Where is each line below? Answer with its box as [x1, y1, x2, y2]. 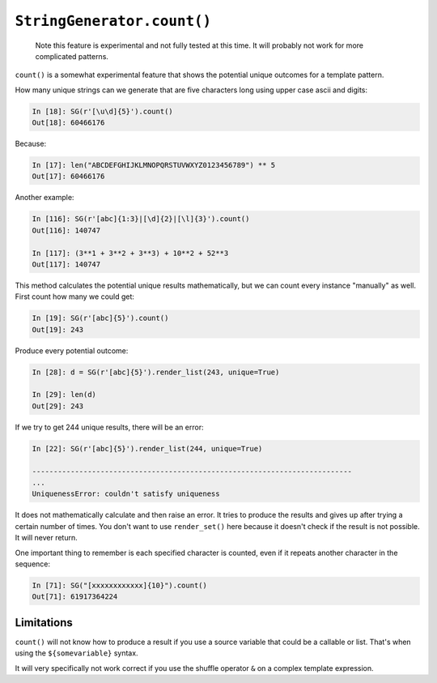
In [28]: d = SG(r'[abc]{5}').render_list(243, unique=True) [32, 367, 280, 377]
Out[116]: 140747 [32, 225, 101, 235]
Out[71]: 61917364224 [32, 592, 118, 601]
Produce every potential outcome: [15, 345, 129, 356]
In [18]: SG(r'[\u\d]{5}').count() [32, 106, 173, 116]
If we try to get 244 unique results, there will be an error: [15, 422, 204, 432]
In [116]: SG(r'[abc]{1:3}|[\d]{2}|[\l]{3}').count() [32, 215, 250, 224]
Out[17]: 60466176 [32, 172, 105, 181]
